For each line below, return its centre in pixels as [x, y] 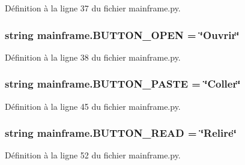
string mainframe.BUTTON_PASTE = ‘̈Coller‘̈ [123, 84]
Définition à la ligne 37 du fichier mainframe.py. [93, 8]
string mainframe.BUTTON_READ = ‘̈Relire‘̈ [121, 133]
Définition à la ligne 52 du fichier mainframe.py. [93, 155]
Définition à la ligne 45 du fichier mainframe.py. [93, 106]
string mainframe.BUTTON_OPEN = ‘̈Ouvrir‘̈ [122, 34]
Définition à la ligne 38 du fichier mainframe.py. [93, 57]
